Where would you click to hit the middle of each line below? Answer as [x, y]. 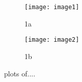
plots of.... [20, 73]
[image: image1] [52, 7]
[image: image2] [52, 40]
